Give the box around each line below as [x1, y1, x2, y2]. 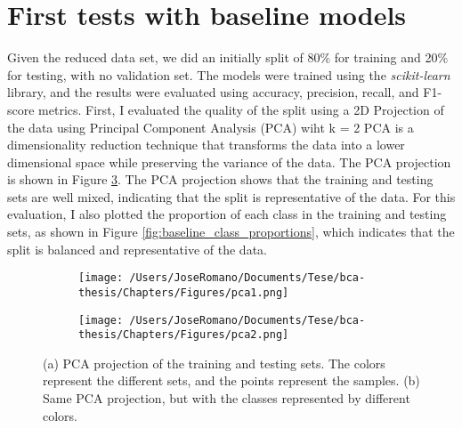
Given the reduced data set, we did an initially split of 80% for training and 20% [7, 48, 449, 67]
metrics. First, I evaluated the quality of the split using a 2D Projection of [38, 100, 444, 118]
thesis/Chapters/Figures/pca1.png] [78, 286, 289, 299]
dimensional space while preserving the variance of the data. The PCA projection [7, 152, 451, 171]
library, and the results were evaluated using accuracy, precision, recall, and [7, 83, 419, 101]
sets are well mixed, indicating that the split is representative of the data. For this [7, 187, 456, 206]
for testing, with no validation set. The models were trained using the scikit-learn [7, 65, 450, 84]
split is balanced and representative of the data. [7, 239, 267, 258]
